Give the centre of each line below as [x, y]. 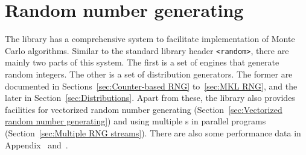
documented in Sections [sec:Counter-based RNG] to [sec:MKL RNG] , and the [151, 86]
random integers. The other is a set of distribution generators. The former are [149, 74]
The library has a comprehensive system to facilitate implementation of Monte [150, 39]
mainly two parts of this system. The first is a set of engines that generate [142, 62]
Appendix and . [37, 144]
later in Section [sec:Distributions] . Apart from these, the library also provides [150, 98]
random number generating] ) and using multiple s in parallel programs [135, 121]
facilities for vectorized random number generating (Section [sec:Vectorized [144, 109]
